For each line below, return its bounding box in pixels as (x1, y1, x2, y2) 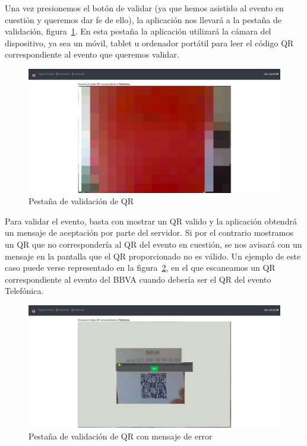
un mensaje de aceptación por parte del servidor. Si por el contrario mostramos (5, 226, 293, 239)
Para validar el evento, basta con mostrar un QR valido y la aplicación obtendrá (5, 214, 297, 227)
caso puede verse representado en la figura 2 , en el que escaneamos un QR (5, 261, 276, 274)
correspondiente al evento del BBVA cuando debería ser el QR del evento (5, 273, 271, 285)
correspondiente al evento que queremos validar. (5, 48, 179, 61)
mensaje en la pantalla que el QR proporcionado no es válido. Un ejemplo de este (5, 249, 301, 262)
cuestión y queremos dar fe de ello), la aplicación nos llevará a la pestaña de (5, 13, 281, 26)
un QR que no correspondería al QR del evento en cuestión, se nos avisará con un (5, 238, 302, 251)
